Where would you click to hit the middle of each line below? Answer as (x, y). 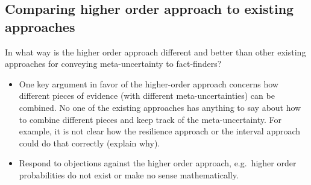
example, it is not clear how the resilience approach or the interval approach (160, 131)
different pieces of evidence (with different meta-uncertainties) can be (147, 96)
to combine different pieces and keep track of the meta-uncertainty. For (150, 119)
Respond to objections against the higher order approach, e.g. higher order (158, 163)
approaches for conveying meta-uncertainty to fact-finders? (113, 64)
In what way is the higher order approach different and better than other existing (155, 52)
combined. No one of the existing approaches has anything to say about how (160, 107)
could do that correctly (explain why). (90, 143)
